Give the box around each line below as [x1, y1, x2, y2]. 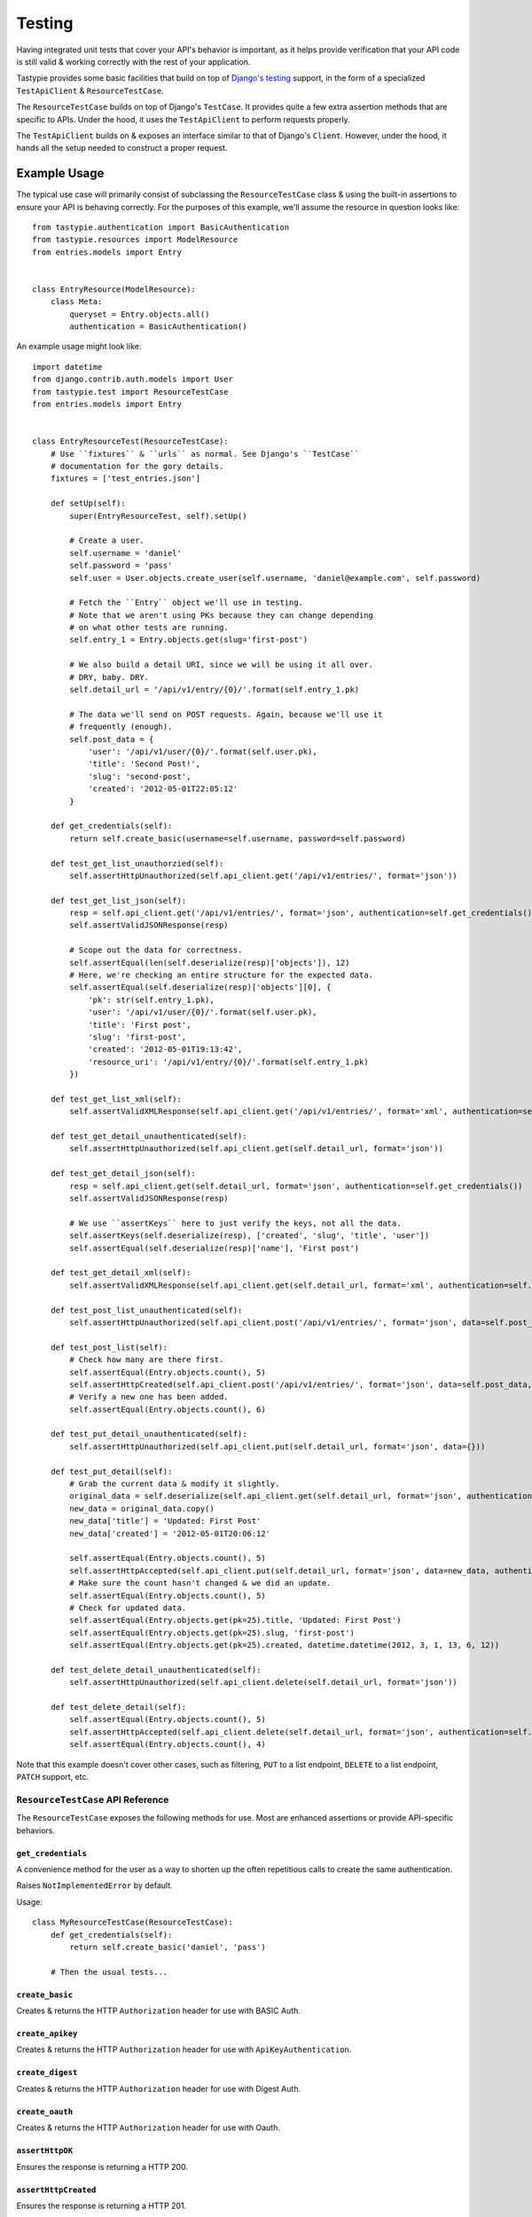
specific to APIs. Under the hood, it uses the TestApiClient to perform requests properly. [16, 114, 350, 124]
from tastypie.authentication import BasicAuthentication [32, 222, 290, 232]
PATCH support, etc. [16, 1772, 89, 1782]
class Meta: [50, 297, 103, 307]
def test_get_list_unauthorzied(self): [50, 858, 224, 868]
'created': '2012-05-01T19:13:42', [88, 1045, 243, 1054]
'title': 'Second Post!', [88, 759, 201, 769]
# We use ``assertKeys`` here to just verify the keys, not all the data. [69, 1218, 402, 1228]
